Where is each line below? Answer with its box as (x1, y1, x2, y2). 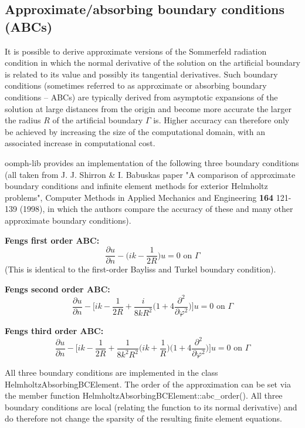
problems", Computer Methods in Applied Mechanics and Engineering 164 (5, 191, 274, 203)
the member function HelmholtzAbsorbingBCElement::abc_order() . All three (5, 389, 283, 402)
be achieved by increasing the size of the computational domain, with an (5, 125, 265, 137)
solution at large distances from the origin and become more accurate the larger (5, 102, 292, 114)
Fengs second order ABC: (5, 282, 110, 295)
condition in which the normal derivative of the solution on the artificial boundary (5, 56, 300, 69)
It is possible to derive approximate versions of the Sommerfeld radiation (5, 45, 267, 57)
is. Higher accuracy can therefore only (153, 114, 290, 126)
